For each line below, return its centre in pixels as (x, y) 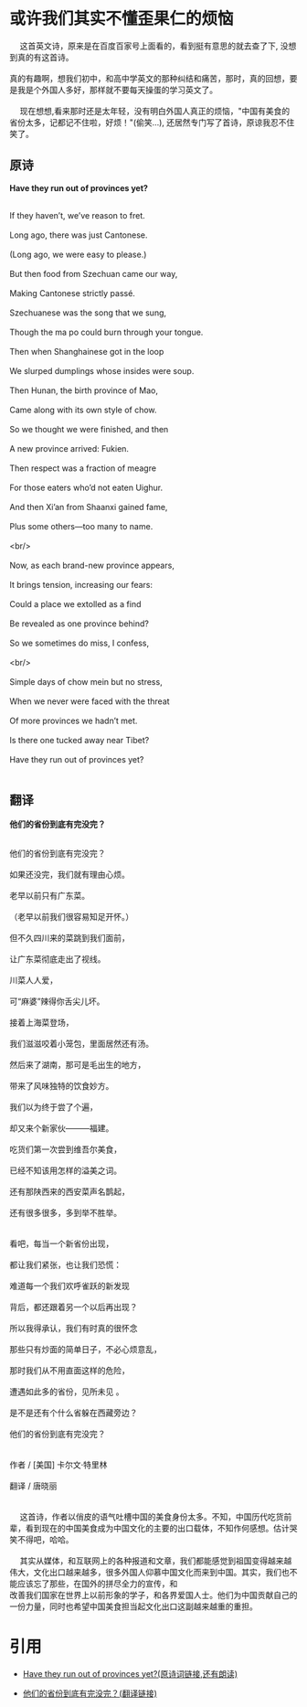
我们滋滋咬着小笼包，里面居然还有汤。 (81, 1043)
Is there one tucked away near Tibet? (79, 740)
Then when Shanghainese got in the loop (87, 351)
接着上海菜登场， (42, 1022)
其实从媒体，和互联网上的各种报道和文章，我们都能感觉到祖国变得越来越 (156, 1561)
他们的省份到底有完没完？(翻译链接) (90, 1693)
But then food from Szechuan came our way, (94, 273)
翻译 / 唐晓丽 (33, 1486)
